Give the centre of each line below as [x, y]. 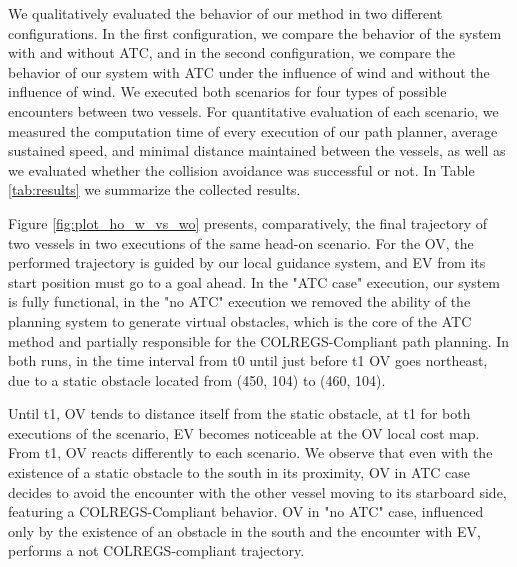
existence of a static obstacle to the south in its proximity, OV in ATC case [239, 472]
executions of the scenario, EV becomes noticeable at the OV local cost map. [244, 432]
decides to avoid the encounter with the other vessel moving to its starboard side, [257, 491]
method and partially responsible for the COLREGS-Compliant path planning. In [259, 340]
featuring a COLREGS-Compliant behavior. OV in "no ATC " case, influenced [246, 511]
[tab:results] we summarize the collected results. [154, 189]
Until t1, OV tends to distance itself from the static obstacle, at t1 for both [239, 413]
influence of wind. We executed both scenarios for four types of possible [227, 91]
